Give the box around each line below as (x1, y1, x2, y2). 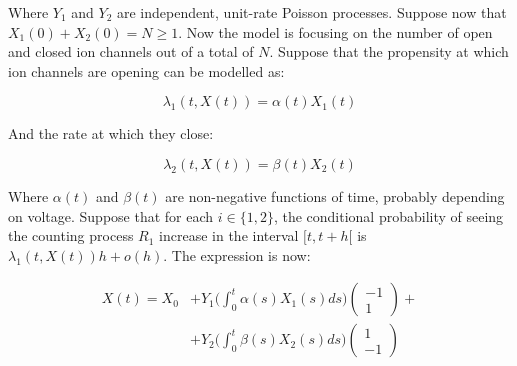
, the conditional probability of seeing (273, 205, 504, 226)
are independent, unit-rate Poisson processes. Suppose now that (116, 2, 507, 22)
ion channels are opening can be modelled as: (8, 60, 285, 81)
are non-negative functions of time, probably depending (165, 185, 505, 206)
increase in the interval (159, 225, 299, 246)
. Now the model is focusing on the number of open (178, 21, 493, 42)
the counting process (8, 225, 134, 246)
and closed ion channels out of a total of (8, 41, 254, 62)
